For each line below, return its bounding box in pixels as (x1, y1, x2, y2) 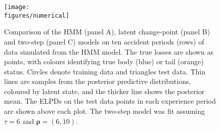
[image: (4, 4, 30, 11)
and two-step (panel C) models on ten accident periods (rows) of (4, 36, 204, 47)
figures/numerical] (4, 12, 69, 19)
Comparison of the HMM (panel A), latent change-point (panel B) (4, 26, 210, 37)
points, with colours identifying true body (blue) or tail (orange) (4, 56, 204, 67)
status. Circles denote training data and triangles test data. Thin (4, 66, 205, 76)
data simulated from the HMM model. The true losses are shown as (4, 46, 213, 57)
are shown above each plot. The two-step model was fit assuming (4, 106, 205, 116)
